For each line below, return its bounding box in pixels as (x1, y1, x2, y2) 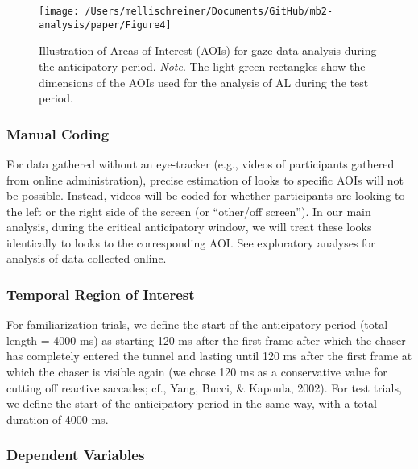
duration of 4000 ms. (6, 410, 109, 427)
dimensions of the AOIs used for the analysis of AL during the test (39, 73, 369, 90)
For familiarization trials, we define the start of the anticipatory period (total (6, 316, 388, 333)
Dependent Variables (6, 445, 145, 465)
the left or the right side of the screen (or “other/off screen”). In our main (6, 202, 371, 219)
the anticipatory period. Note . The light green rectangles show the (39, 57, 366, 74)
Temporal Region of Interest (6, 284, 195, 304)
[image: (39, 6, 80, 17)
